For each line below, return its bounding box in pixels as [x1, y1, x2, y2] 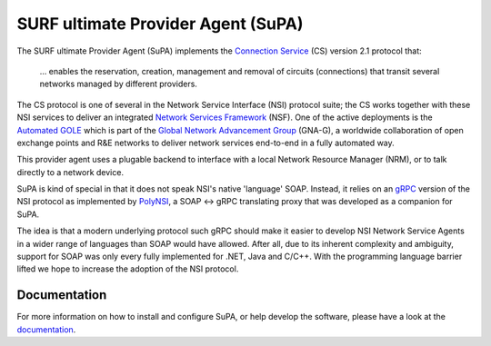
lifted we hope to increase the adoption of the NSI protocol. [16, 263, 239, 274]
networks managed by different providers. [39, 78, 197, 90]
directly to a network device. [16, 166, 125, 177]
